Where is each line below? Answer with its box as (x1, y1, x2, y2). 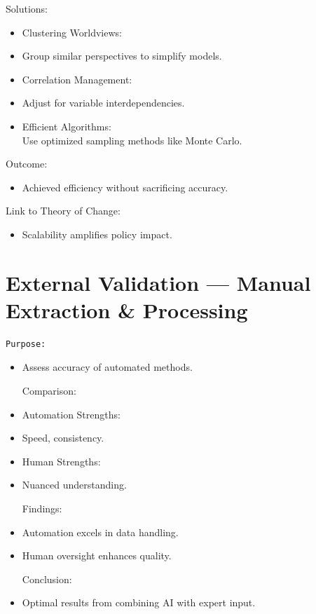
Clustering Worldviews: (22, 25, 122, 39)
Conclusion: (22, 571, 72, 586)
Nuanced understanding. (22, 477, 127, 492)
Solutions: (6, 1, 48, 15)
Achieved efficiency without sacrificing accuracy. (22, 179, 228, 194)
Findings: (22, 501, 62, 515)
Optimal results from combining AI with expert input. (22, 595, 256, 610)
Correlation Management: (22, 71, 132, 86)
